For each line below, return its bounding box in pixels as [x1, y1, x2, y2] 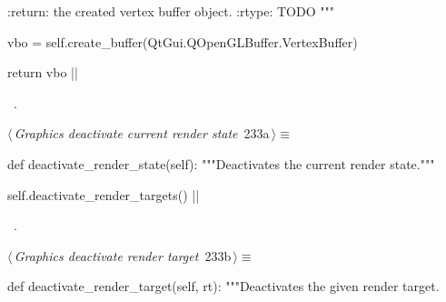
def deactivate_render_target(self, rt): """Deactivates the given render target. [7, 277, 440, 296]
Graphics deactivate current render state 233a [14, 124, 270, 143]
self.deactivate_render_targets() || [7, 185, 200, 204]
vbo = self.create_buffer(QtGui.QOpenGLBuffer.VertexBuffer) [7, 32, 358, 51]
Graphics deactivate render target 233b [14, 246, 232, 265]
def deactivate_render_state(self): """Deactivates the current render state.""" [7, 154, 435, 173]
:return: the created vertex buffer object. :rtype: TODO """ [7, 2, 334, 20]
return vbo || [7, 63, 78, 82]
